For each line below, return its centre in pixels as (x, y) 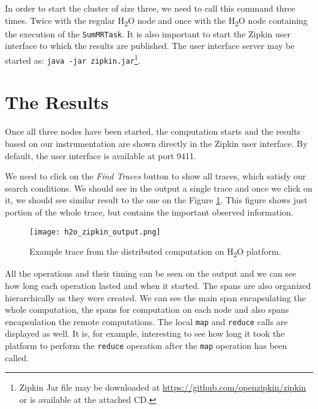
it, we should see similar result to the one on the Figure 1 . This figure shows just (156, 200)
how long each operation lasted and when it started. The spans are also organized (158, 285)
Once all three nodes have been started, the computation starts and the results (153, 131)
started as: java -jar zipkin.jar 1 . (73, 59)
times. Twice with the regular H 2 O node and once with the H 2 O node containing (156, 21)
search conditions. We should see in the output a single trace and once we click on (159, 188)
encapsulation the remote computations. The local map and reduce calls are (146, 321)
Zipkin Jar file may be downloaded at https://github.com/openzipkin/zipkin (163, 387)
